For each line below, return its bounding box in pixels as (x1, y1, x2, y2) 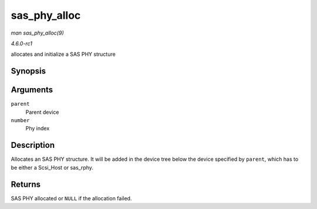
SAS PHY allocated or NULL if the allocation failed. (11, 194, 132, 202)
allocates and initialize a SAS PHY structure (11, 50, 116, 58)
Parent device (25, 109, 59, 116)
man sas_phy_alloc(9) (11, 29, 64, 36)
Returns (11, 179, 41, 189)
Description (11, 140, 55, 150)
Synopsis (11, 66, 46, 76)
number (11, 117, 30, 124)
